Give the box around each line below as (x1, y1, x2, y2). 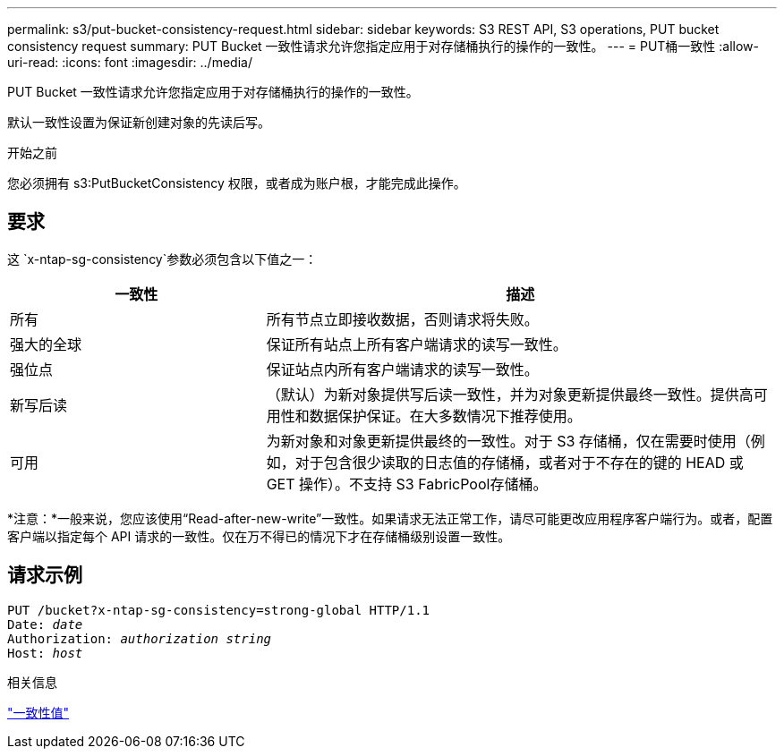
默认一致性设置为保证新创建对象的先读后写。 (7, 115, 270, 130)
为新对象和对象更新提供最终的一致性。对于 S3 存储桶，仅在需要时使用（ (266, 431, 751, 450)
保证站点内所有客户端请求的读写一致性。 (266, 360, 539, 378)
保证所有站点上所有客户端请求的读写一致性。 (266, 335, 567, 353)
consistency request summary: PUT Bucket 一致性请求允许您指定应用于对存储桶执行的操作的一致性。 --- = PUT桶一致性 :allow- (7, 38, 760, 54)
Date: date (7, 616, 83, 632)
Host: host (7, 645, 83, 660)
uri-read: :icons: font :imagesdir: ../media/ (7, 55, 252, 70)
